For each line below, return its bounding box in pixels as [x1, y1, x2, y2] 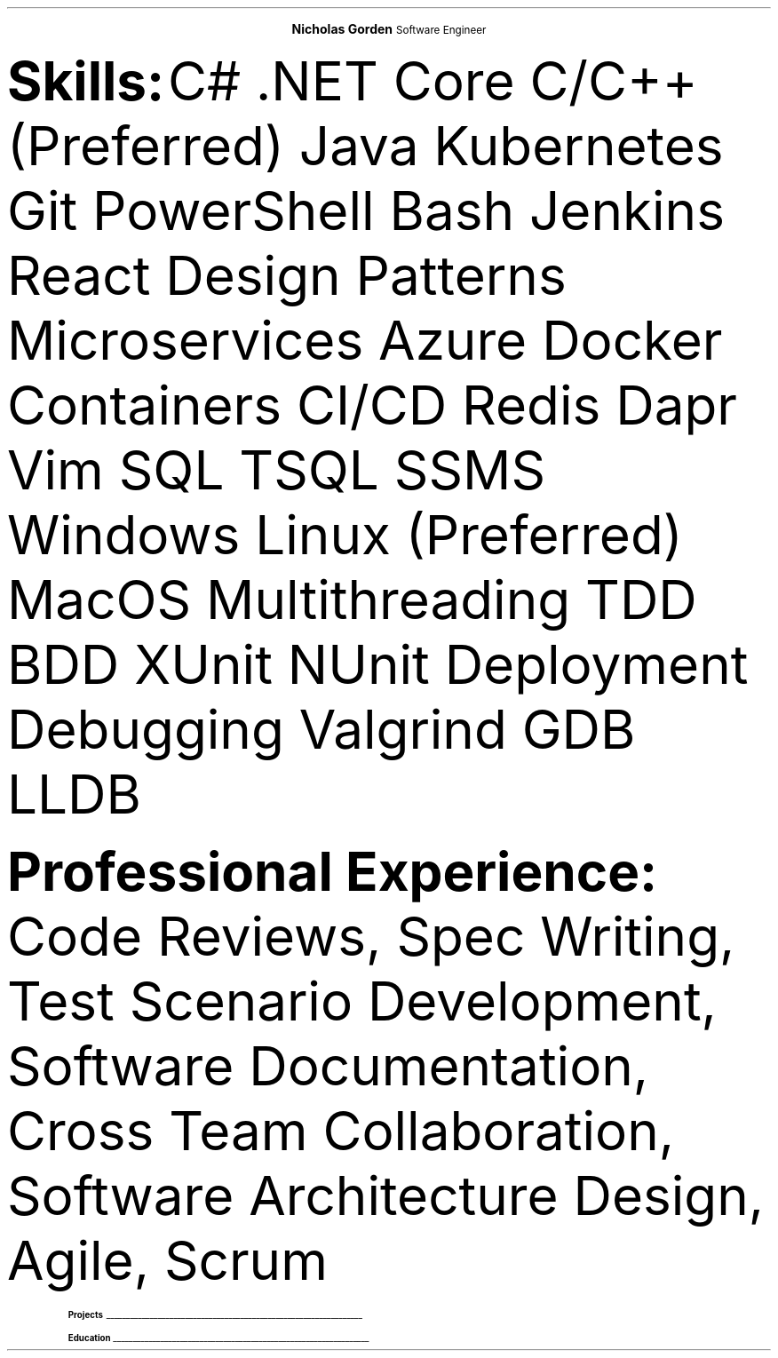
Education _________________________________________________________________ [67, 1333, 369, 1343]
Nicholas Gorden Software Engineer [291, 21, 487, 36]
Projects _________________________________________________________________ [67, 1310, 362, 1320]
